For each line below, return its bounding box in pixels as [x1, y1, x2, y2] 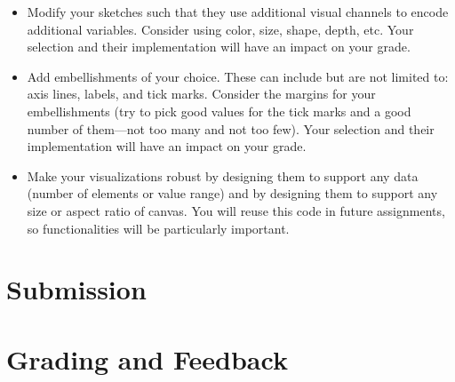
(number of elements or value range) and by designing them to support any [27, 184, 438, 203]
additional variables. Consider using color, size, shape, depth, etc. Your [27, 20, 414, 38]
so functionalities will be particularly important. [27, 219, 290, 237]
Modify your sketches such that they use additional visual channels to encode [27, 3, 449, 20]
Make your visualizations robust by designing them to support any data [27, 166, 419, 185]
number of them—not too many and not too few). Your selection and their [27, 119, 435, 138]
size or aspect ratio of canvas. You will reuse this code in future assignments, [27, 201, 445, 219]
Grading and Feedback [6, 340, 288, 377]
